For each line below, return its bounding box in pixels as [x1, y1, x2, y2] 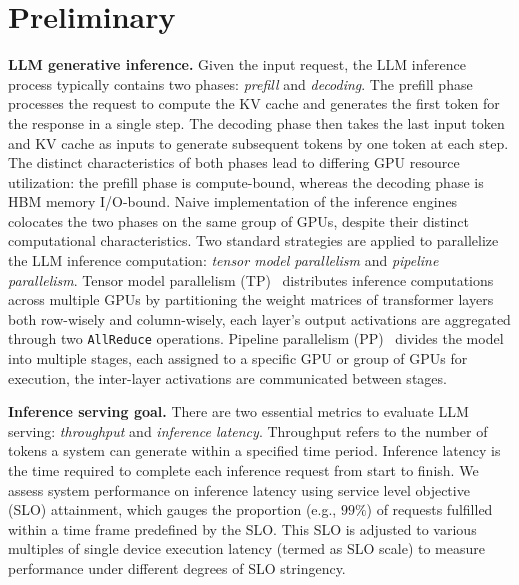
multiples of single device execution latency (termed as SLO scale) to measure [8, 538, 485, 559]
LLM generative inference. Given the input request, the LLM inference [8, 54, 466, 75]
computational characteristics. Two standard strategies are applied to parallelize [8, 230, 499, 251]
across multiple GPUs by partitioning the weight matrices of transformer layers [8, 289, 494, 310]
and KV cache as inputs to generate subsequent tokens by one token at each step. [8, 132, 509, 153]
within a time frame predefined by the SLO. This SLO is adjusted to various [8, 518, 477, 539]
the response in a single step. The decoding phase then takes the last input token [8, 112, 505, 133]
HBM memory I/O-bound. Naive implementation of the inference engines [8, 191, 458, 212]
